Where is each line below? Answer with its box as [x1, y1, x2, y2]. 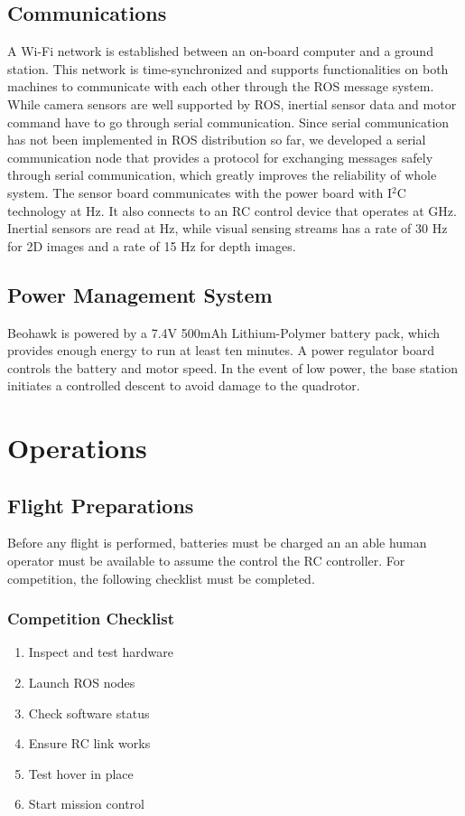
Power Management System [7, 280, 273, 308]
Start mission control [28, 794, 144, 813]
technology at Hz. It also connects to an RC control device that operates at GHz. [7, 201, 457, 220]
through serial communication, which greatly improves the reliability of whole [7, 165, 437, 184]
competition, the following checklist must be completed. [7, 568, 315, 587]
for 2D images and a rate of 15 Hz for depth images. [7, 236, 296, 255]
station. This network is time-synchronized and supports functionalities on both [7, 59, 449, 78]
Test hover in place [28, 764, 134, 783]
